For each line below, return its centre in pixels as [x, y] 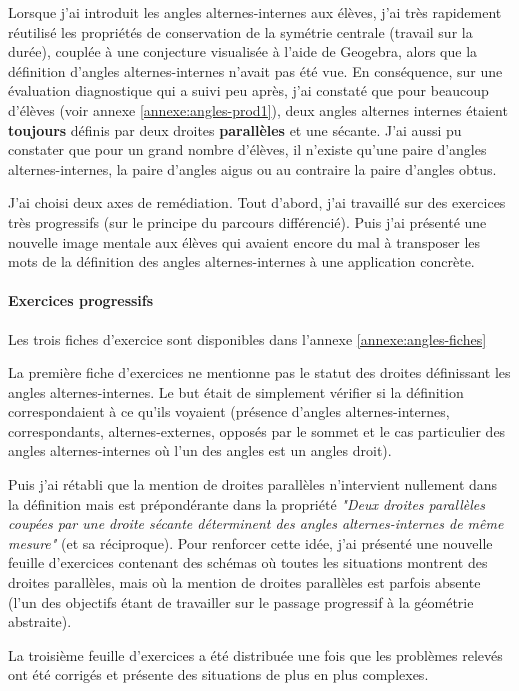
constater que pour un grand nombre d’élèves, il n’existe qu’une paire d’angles [247, 149]
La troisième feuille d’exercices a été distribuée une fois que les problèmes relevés [255, 654]
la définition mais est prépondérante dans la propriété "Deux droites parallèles [246, 503]
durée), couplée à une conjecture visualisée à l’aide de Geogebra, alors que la [243, 51]
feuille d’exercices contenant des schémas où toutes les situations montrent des [248, 562]
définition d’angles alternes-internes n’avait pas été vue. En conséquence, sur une [255, 70]
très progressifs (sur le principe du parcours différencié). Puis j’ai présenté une [247, 221]
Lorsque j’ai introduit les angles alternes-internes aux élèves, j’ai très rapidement [255, 12]
